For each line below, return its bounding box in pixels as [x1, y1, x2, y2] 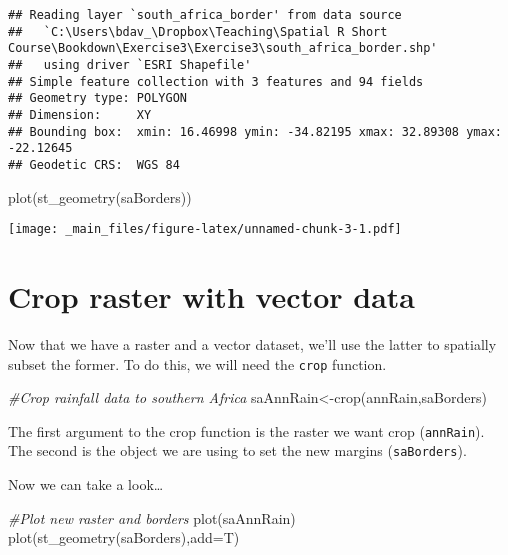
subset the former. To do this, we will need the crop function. [8, 353, 387, 374]
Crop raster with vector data [8, 276, 415, 316]
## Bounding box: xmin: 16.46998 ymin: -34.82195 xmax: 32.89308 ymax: [8, 124, 502, 139]
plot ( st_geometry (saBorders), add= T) [8, 527, 240, 548]
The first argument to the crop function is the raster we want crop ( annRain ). [8, 420, 485, 441]
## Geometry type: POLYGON [8, 91, 187, 106]
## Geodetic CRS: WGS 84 [8, 157, 180, 172]
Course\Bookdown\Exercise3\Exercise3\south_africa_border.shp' [8, 41, 438, 56]
